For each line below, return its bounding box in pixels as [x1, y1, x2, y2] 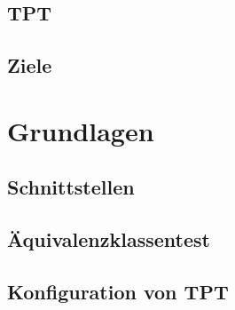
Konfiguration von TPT [7, 277, 229, 305]
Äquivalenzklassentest [7, 226, 210, 253]
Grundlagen [7, 112, 154, 148]
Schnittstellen [7, 173, 135, 201]
